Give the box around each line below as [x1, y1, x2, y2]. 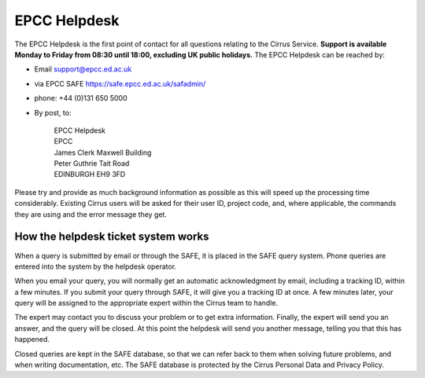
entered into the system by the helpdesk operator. [14, 262, 177, 271]
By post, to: [34, 108, 72, 117]
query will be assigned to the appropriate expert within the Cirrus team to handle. [14, 299, 279, 308]
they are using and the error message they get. [14, 209, 167, 219]
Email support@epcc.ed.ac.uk [34, 64, 132, 74]
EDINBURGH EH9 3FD [54, 170, 126, 179]
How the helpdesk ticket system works [14, 230, 209, 244]
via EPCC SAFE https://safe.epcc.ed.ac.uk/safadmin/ [34, 79, 206, 88]
